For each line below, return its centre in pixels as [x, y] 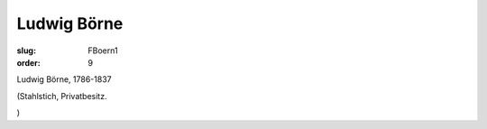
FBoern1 [103, 51]
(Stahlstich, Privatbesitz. [62, 96]
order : [28, 62]
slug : [26, 51]
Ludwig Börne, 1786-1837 [64, 79]
